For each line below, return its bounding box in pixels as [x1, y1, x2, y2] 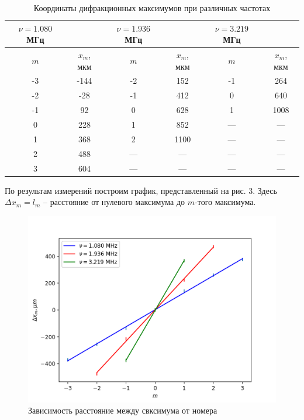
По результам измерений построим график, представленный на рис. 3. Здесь [5, 184, 277, 196]
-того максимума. [195, 196, 256, 208]
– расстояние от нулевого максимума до [43, 196, 185, 208]
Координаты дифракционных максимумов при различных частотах [33, 2, 271, 13]
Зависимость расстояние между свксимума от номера [28, 404, 217, 416]
